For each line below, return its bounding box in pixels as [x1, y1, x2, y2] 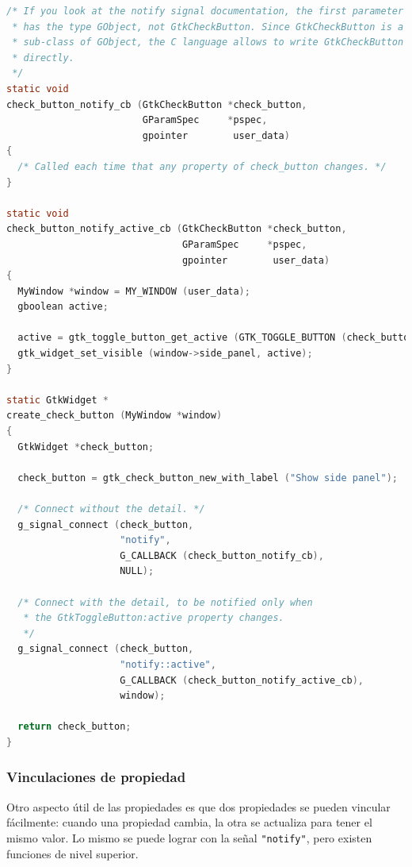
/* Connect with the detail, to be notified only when [17, 596, 313, 608]
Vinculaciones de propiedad [6, 767, 186, 787]
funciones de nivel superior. [6, 845, 139, 861]
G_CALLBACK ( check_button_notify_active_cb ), [120, 674, 364, 686]
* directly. [12, 52, 74, 64]
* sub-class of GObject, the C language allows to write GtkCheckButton [12, 37, 404, 48]
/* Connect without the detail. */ [17, 503, 205, 514]
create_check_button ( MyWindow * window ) [6, 410, 223, 422]
